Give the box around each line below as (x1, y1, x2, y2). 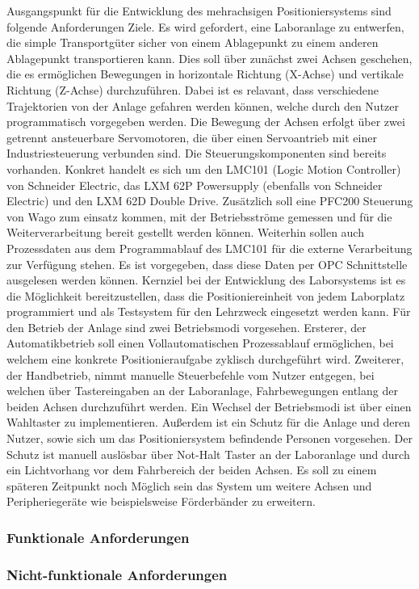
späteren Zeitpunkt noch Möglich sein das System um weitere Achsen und (6, 477, 372, 494)
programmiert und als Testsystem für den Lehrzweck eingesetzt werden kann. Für (6, 303, 411, 320)
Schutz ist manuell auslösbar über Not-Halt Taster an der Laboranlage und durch (6, 445, 410, 462)
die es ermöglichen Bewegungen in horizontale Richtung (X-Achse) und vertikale (6, 65, 404, 82)
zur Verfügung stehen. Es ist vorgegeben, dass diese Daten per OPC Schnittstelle (6, 255, 408, 272)
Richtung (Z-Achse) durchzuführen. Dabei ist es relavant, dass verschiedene (6, 81, 379, 98)
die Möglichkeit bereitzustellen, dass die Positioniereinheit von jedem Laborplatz (6, 287, 405, 304)
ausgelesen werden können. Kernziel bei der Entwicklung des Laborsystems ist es (6, 271, 406, 288)
